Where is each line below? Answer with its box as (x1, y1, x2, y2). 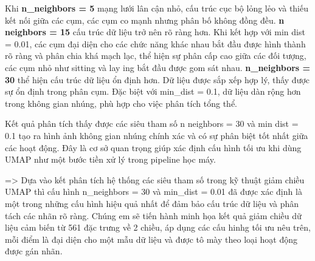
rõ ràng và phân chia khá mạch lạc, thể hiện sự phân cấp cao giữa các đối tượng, (5, 49, 306, 62)
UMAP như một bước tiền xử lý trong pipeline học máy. (5, 153, 216, 166)
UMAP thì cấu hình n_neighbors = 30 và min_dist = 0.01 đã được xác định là (5, 185, 302, 198)
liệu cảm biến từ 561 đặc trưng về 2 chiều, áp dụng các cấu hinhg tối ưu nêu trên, (5, 221, 311, 234)
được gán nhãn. (5, 245, 63, 257)
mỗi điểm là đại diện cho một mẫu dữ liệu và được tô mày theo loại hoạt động (5, 232, 298, 245)
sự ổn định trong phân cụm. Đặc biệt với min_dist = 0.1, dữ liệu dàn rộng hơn (5, 85, 301, 98)
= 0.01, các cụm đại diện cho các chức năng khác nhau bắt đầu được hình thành (5, 37, 306, 50)
